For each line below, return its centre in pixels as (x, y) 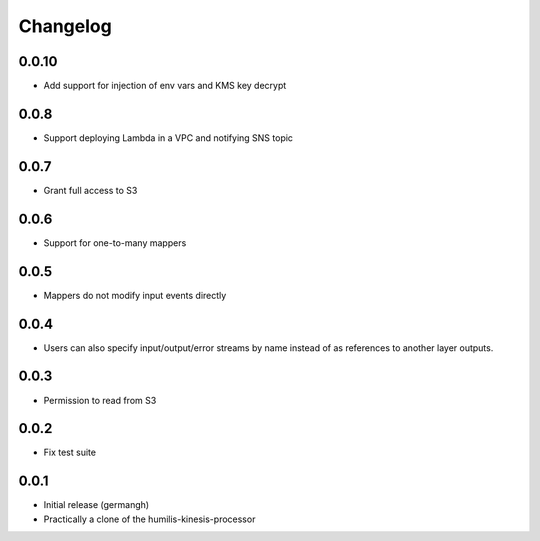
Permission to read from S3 (100, 400)
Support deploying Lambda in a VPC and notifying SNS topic (168, 137)
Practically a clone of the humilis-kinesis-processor (149, 519)
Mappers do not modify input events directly (135, 295)
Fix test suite (70, 452)
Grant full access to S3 (90, 190)
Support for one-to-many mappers (115, 242)
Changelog (65, 26)
